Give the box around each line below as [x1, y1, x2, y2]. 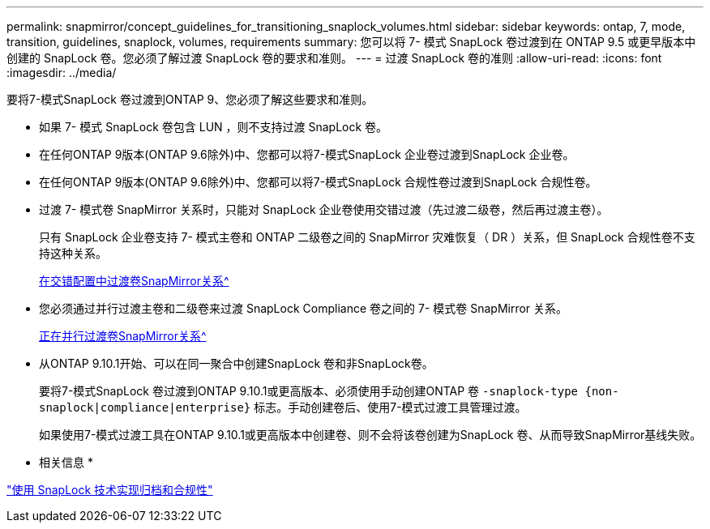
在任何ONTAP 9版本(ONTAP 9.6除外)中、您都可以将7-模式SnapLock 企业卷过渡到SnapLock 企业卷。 [39, 147, 575, 161]
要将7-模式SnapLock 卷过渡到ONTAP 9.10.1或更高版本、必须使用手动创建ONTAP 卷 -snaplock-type [39, 384, 579, 398]
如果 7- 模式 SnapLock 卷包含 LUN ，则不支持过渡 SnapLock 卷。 [39, 120, 388, 134]
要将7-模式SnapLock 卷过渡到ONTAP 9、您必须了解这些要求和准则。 [6, 92, 374, 106]
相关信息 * [39, 455, 93, 469]
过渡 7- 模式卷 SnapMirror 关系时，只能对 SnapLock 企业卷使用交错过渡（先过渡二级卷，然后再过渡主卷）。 [39, 203, 609, 216]
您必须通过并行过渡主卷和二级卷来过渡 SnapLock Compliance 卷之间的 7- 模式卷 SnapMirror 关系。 [39, 301, 568, 315]
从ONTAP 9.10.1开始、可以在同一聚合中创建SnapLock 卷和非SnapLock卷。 [39, 356, 434, 370]
